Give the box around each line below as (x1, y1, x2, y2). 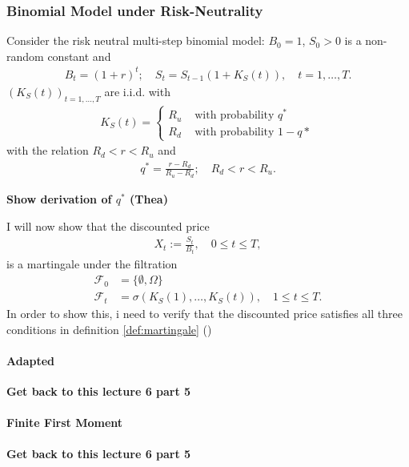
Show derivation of (6, 190, 112, 207)
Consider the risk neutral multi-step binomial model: (6, 32, 265, 49)
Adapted (6, 352, 55, 368)
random (6, 47, 44, 64)
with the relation (6, 142, 89, 159)
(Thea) (130, 190, 168, 207)
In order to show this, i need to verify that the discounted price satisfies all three (6, 305, 403, 322)
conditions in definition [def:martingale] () (6, 320, 212, 337)
